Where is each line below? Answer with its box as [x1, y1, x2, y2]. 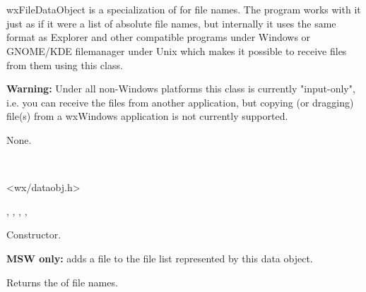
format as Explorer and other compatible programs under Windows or [6, 30, 311, 44]
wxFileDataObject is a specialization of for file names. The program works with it [6, 2, 361, 17]
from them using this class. [6, 57, 123, 72]
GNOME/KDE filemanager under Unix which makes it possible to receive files [6, 43, 347, 58]
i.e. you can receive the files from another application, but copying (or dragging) [6, 95, 354, 109]
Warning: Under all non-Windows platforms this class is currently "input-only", [6, 81, 355, 96]
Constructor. [6, 227, 61, 242]
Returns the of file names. [6, 274, 118, 289]
